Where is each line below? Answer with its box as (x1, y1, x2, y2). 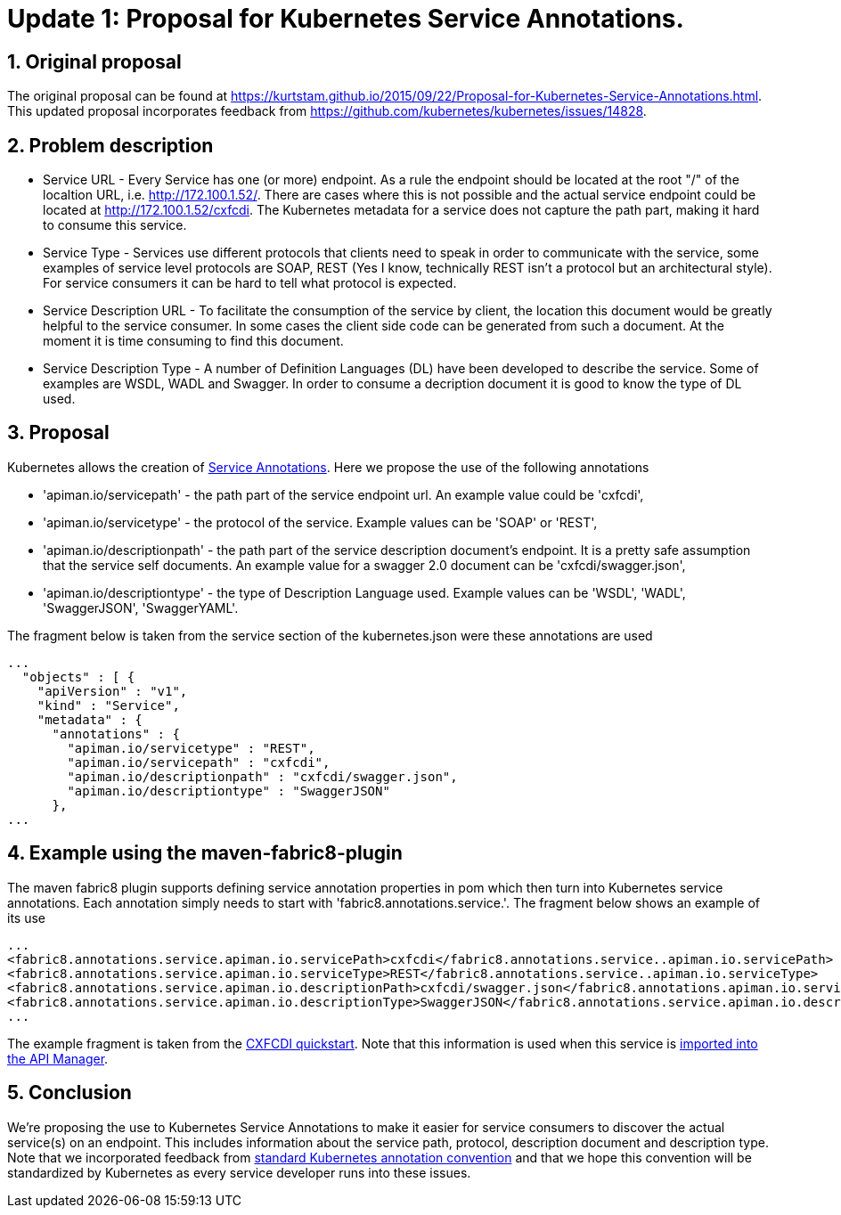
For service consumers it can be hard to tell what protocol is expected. (43, 275, 457, 291)
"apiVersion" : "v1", (37, 683, 188, 698)
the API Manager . (7, 1050, 109, 1066)
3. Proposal (7, 421, 110, 444)
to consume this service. (43, 217, 187, 233)
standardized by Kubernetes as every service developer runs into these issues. (7, 1164, 471, 1180)
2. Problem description (7, 134, 214, 157)
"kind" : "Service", (37, 697, 180, 713)
